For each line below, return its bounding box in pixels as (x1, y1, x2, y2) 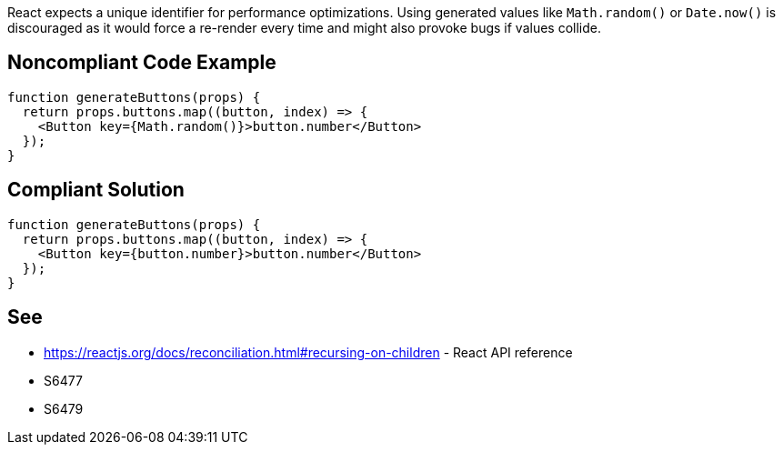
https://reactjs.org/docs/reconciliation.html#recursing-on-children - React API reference (44, 344, 573, 360)
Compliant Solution (7, 178, 185, 202)
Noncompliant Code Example (7, 51, 276, 75)
